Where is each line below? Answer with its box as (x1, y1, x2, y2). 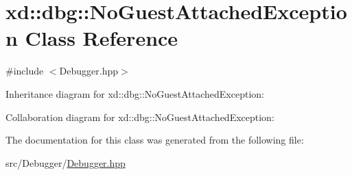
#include (5, 64, 44, 78)
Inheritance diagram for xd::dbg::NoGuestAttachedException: (5, 86, 264, 100)
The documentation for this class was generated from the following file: (5, 133, 304, 147)
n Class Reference (5, 24, 178, 52)
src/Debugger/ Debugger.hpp (5, 155, 126, 170)
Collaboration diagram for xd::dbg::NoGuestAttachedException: (5, 109, 274, 124)
